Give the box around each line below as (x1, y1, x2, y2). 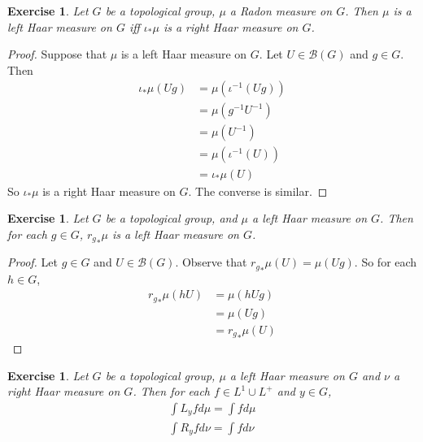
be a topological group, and (105, 210, 238, 227)
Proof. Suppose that (7, 45, 107, 63)
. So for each (354, 253, 417, 271)
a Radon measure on (229, 2, 333, 19)
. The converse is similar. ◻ (188, 182, 328, 199)
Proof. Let (7, 253, 58, 271)
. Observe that (175, 253, 247, 271)
